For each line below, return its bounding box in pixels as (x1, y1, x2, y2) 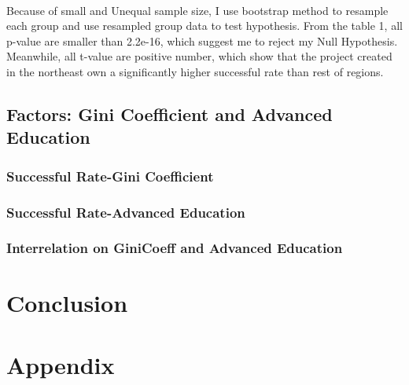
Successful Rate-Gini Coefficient (6, 166, 214, 185)
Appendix (6, 348, 115, 380)
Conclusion (6, 287, 128, 319)
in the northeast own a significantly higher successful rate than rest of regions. (6, 63, 384, 79)
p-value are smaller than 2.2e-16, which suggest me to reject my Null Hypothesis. (6, 32, 398, 49)
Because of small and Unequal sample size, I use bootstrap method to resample (6, 2, 389, 18)
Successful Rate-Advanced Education (6, 202, 245, 222)
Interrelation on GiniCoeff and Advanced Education (6, 238, 343, 258)
